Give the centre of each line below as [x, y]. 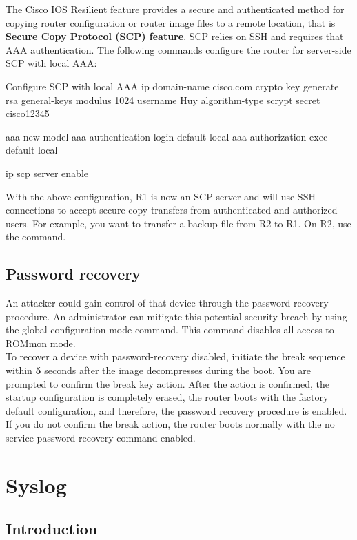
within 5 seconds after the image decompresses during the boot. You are [158, 370]
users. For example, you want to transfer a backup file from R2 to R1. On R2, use [178, 223]
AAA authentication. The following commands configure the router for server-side [178, 49]
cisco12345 [28, 113]
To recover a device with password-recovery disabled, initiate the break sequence [175, 356]
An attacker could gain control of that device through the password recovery [167, 303]
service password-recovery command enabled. [101, 438]
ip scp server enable [47, 173]
